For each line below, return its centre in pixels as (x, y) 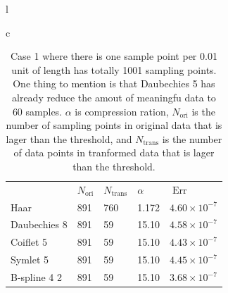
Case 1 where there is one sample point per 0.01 (114, 56)
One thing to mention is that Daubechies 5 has (114, 83)
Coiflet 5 (29, 242)
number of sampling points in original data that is (114, 125)
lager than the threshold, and (69, 138)
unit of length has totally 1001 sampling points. (114, 69)
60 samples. (37, 111)
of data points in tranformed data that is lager (114, 152)
